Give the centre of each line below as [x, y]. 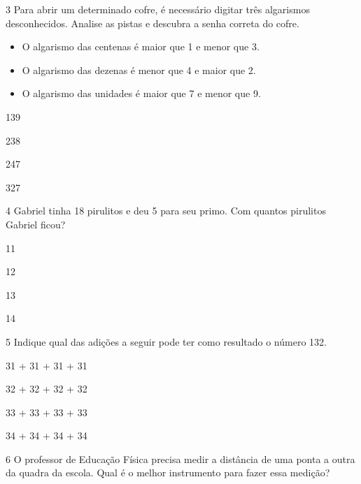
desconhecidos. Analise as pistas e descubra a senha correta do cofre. [153, 23]
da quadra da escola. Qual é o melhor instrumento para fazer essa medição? [168, 472]
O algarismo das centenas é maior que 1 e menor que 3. [141, 46]
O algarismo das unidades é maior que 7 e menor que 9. [141, 93]
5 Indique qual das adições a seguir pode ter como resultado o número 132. [166, 341]
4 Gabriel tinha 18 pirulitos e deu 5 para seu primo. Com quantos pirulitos [166, 211]
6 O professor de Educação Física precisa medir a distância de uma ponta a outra [180, 459]
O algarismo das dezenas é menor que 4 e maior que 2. [139, 69]
